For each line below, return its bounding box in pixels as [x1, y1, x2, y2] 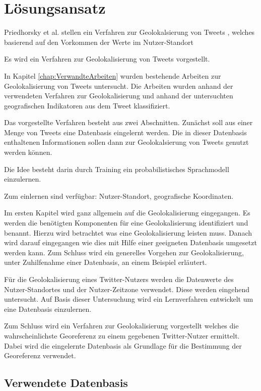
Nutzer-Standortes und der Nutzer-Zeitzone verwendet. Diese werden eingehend [4, 284, 250, 294]
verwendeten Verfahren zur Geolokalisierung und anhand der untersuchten [4, 90, 233, 101]
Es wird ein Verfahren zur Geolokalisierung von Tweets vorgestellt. [4, 53, 210, 64]
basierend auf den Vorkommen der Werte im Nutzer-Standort [4, 36, 193, 47]
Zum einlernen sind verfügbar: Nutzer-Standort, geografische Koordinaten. [4, 190, 234, 201]
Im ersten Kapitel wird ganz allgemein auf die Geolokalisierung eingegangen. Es [4, 207, 250, 218]
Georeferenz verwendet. [4, 350, 76, 361]
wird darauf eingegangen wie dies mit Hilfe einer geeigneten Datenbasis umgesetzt [4, 237, 257, 248]
